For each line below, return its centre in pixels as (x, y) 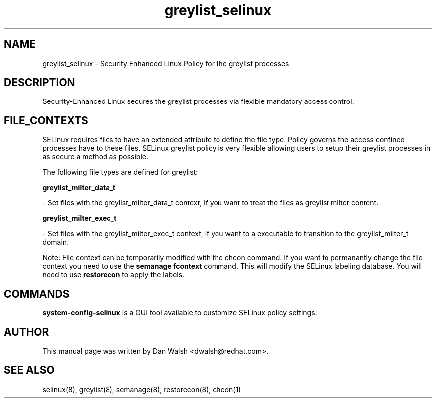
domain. (56, 242)
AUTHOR (27, 332)
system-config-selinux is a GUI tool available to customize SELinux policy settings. (180, 313)
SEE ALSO (29, 370)
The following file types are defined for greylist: (120, 172)
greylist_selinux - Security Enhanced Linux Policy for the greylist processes (166, 63)
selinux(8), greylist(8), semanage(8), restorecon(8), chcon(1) (142, 389)
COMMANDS (37, 294)
